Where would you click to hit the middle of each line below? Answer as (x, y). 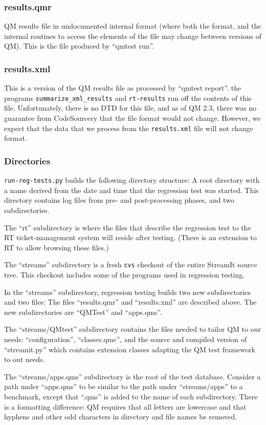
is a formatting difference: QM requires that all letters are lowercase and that (125, 406)
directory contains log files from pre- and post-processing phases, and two (119, 200)
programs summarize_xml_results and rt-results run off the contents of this (128, 98)
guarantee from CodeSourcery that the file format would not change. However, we (132, 118)
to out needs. (25, 359)
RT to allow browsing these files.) (57, 247)
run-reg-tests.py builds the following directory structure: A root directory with (132, 180)
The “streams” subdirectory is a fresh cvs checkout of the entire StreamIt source (131, 264)
